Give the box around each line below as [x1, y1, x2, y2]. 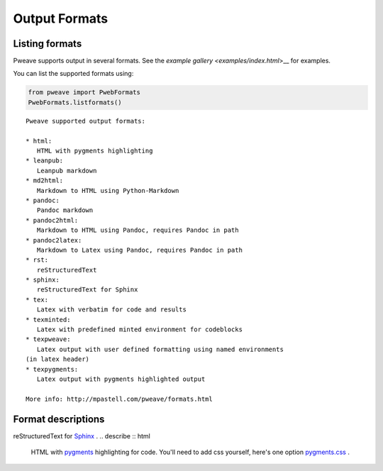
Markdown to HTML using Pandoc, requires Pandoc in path [36, 226, 239, 234]
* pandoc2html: [26, 216, 79, 224]
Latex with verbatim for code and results [36, 306, 187, 314]
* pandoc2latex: [26, 236, 82, 244]
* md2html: [26, 177, 64, 184]
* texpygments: [26, 365, 79, 373]
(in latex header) [26, 355, 90, 363]
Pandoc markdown [36, 206, 94, 214]
